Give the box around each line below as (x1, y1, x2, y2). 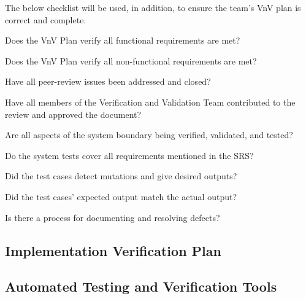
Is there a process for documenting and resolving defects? (5, 211, 220, 223)
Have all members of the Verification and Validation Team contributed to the (5, 95, 296, 108)
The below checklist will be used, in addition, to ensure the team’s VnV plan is (5, 1, 301, 14)
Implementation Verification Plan (5, 241, 221, 260)
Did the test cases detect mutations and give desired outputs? (5, 169, 237, 182)
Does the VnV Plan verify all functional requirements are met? (5, 34, 240, 47)
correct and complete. (5, 13, 86, 26)
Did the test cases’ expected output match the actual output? (5, 190, 237, 203)
